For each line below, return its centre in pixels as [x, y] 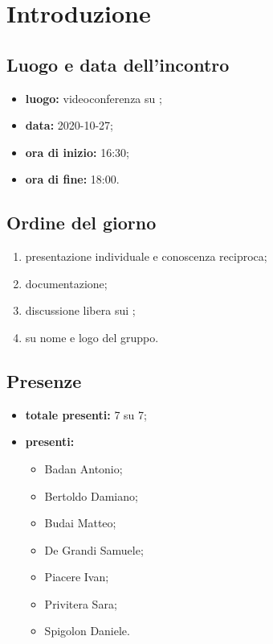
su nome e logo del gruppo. [92, 337]
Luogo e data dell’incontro [118, 64]
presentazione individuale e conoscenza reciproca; [146, 256]
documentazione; [66, 283]
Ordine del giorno [81, 223]
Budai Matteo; [80, 523]
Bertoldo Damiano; [91, 495]
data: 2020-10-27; [69, 125]
